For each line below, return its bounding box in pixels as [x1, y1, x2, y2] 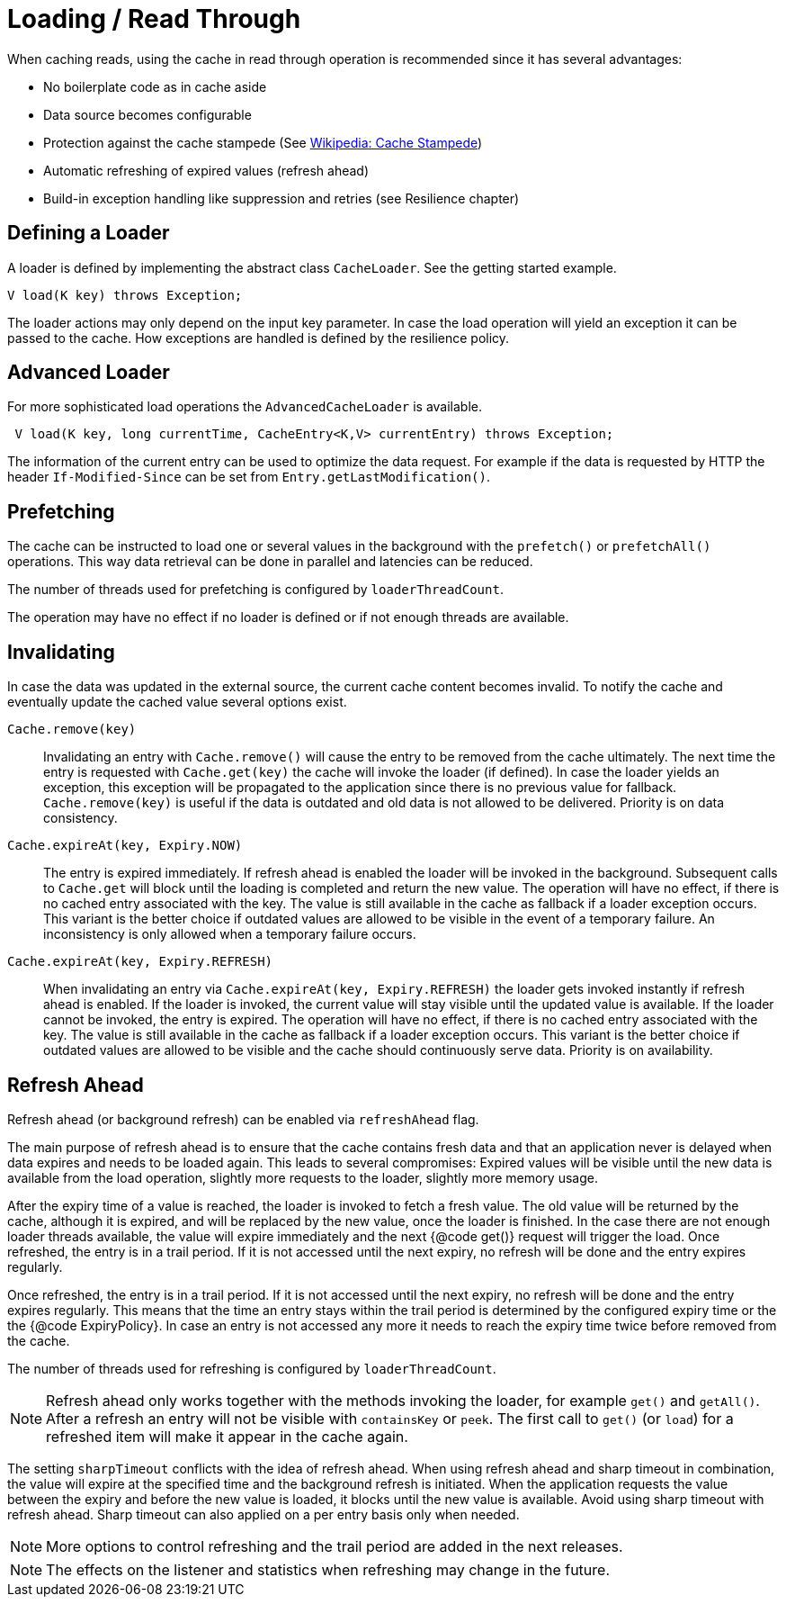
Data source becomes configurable [43, 106, 252, 122]
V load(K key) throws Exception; [7, 287, 243, 302]
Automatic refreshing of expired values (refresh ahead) [43, 162, 370, 178]
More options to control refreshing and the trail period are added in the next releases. [46, 1536, 623, 1555]
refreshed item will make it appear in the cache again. [46, 1427, 408, 1446]
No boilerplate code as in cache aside [43, 78, 267, 95]
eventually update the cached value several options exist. [7, 694, 347, 710]
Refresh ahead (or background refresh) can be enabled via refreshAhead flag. [7, 1111, 479, 1127]
